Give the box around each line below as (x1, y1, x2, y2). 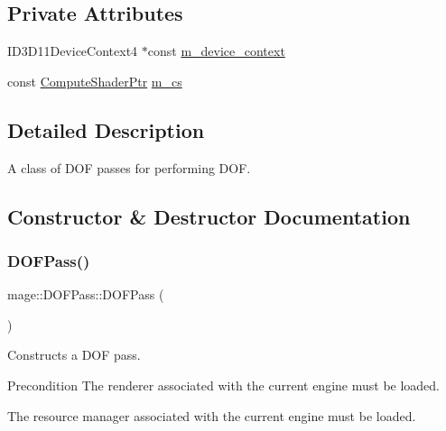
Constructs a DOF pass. (7, 345, 141, 364)
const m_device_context (147, 41, 285, 60)
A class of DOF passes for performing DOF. (7, 158, 251, 177)
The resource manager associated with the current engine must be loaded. (7, 406, 416, 425)
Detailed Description (7, 115, 205, 143)
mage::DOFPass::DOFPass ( (7, 285, 164, 304)
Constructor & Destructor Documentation (7, 202, 411, 230)
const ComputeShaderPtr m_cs (7, 71, 182, 90)
